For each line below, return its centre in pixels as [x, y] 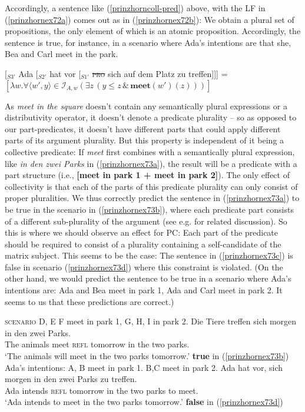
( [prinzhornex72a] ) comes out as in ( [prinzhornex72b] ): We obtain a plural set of [150, 19]
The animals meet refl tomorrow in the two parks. [97, 344]
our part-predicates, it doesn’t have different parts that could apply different [143, 128]
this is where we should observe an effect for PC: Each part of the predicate [142, 232]
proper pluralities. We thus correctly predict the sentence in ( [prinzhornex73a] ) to [152, 198]
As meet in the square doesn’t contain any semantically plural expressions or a [146, 105]
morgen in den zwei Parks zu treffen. [71, 379]
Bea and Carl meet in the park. [62, 54]
